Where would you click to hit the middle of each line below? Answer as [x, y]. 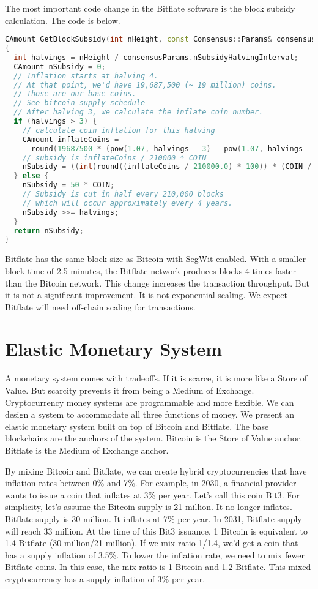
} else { [31, 176]
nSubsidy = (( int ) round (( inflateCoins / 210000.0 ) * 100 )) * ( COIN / [167, 167]
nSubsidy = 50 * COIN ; [68, 185]
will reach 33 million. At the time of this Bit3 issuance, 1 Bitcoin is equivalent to [156, 531]
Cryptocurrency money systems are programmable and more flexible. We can [150, 402]
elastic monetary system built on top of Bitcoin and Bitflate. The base [137, 426]
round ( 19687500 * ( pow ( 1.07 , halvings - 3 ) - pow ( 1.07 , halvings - [171, 148]
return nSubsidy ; [49, 231]
